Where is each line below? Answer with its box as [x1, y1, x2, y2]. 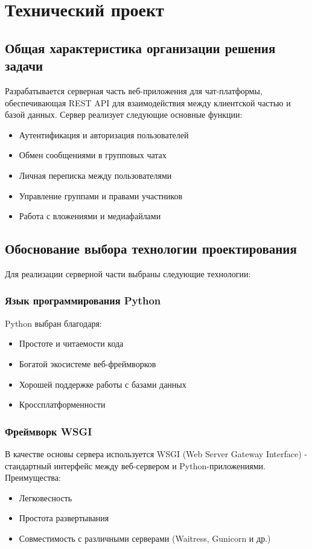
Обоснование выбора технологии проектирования [5, 239, 297, 258]
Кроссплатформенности [19, 398, 106, 411]
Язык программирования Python [5, 293, 161, 308]
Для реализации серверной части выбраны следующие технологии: [5, 267, 251, 280]
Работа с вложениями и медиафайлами [19, 210, 161, 222]
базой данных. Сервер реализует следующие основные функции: [5, 108, 243, 121]
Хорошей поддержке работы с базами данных [19, 377, 186, 390]
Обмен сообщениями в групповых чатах [19, 149, 167, 161]
